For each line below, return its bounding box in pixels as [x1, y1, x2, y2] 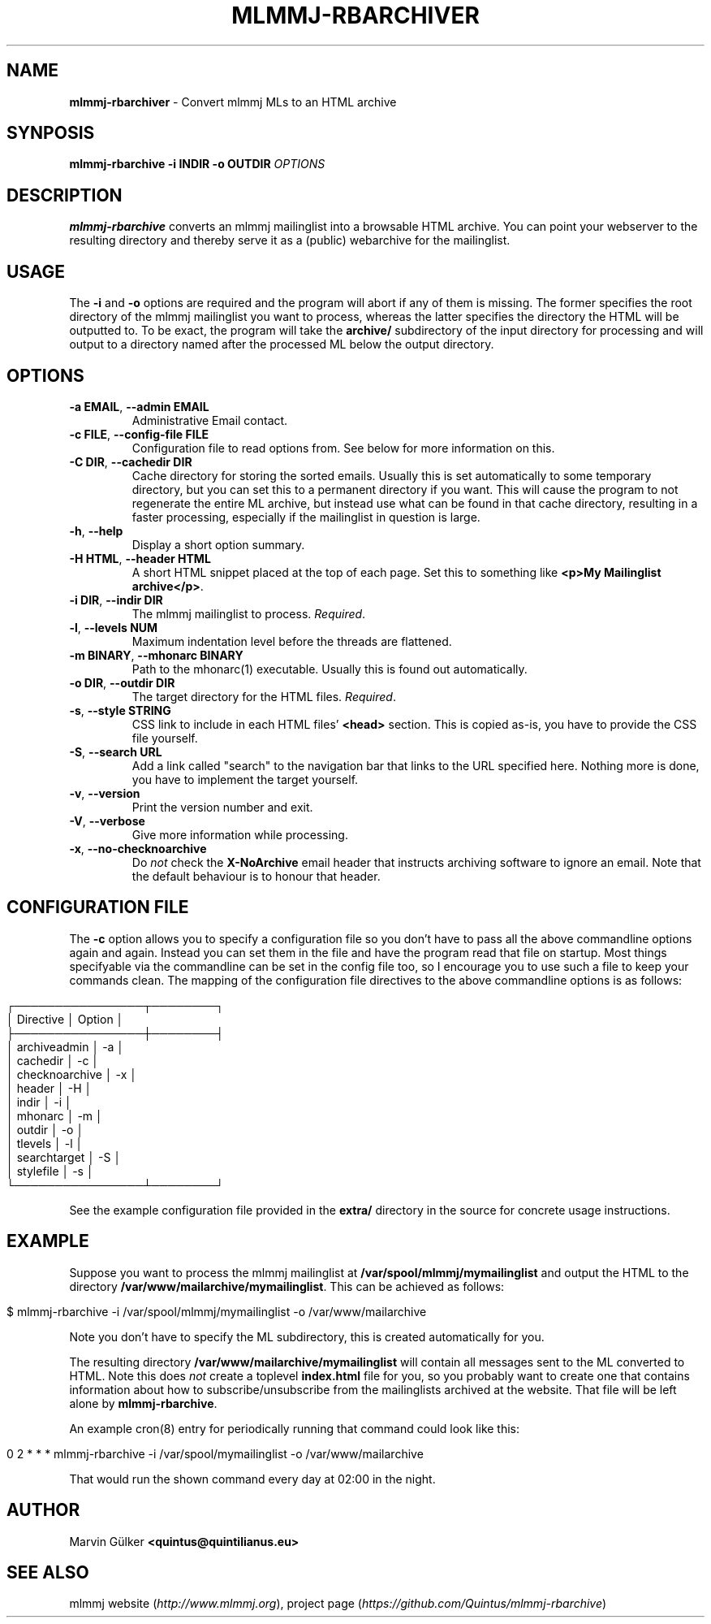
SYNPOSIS [6, 123, 95, 144]
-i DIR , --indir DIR [69, 592, 163, 607]
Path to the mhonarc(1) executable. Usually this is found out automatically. [131, 661, 528, 676]
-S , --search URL [69, 744, 162, 759]
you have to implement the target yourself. [131, 772, 359, 786]
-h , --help [69, 523, 123, 538]
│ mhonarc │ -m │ [6, 1108, 103, 1123]
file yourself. [131, 730, 198, 745]
